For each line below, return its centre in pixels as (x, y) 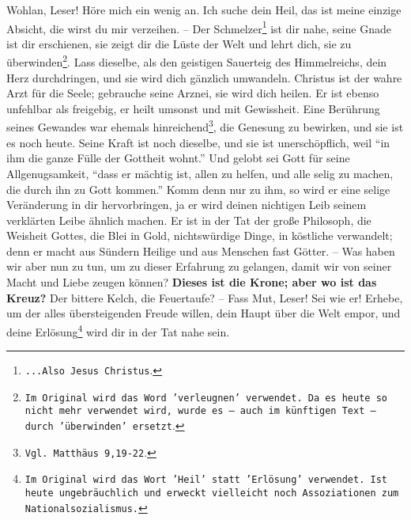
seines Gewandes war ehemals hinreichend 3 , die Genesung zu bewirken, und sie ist (205, 126)
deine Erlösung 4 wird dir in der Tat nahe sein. (118, 330)
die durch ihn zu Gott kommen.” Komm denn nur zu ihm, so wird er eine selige (198, 189)
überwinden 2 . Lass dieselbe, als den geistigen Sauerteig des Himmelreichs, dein (197, 61)
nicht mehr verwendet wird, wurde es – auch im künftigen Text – (200, 411)
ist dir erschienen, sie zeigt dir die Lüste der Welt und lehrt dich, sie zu (179, 43)
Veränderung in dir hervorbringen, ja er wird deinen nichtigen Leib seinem (187, 205)
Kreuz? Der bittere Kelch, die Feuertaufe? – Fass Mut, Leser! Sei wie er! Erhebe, (205, 297)
